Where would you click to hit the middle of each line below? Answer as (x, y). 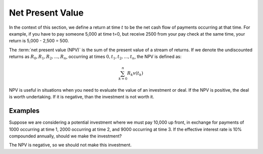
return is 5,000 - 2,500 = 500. (39, 41)
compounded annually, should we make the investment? (65, 136)
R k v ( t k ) (135, 74)
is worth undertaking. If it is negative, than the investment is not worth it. (82, 97)
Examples (24, 111)
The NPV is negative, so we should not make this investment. (70, 145)
